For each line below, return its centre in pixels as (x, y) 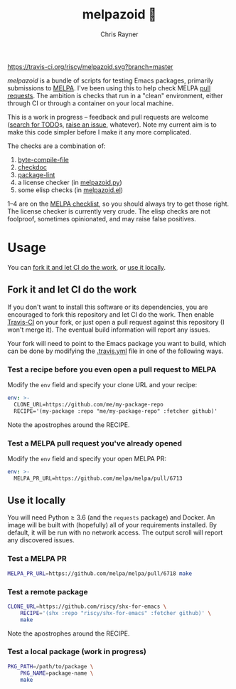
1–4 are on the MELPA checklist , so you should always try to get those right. (118, 204)
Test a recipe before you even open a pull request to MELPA (112, 369)
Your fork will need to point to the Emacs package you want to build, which (117, 343)
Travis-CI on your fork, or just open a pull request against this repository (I (116, 322)
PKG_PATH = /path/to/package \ (50, 666)
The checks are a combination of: (57, 146)
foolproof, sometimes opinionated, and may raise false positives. (102, 219)
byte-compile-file (43, 159)
